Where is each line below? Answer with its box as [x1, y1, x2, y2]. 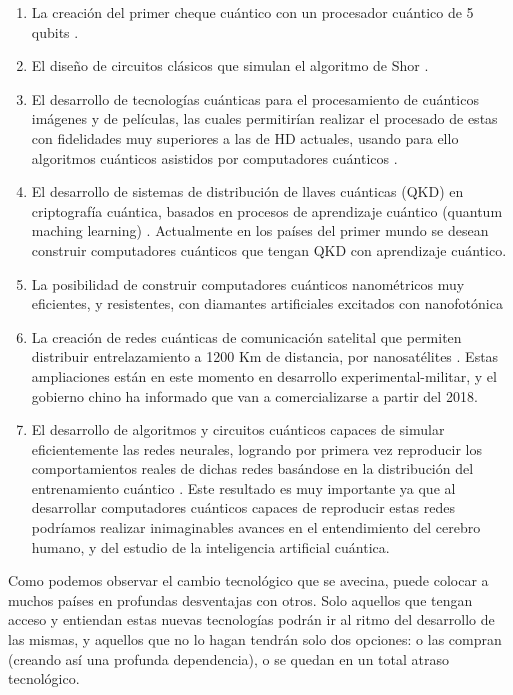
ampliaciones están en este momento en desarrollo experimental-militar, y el [31, 365, 497, 386]
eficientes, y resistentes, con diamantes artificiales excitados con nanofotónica [31, 293, 503, 314]
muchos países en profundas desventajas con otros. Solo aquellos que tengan [8, 589, 473, 610]
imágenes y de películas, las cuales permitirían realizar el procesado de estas [31, 108, 498, 129]
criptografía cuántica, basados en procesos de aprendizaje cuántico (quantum [31, 200, 503, 221]
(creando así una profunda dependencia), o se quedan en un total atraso [8, 648, 449, 669]
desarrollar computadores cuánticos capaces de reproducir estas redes [31, 497, 455, 518]
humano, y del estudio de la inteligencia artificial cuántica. [31, 536, 390, 557]
